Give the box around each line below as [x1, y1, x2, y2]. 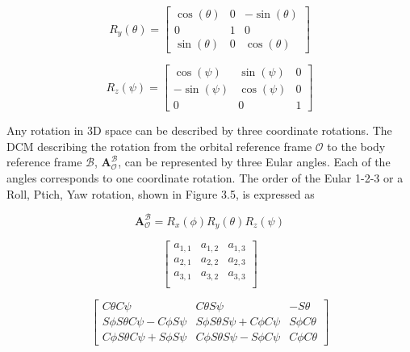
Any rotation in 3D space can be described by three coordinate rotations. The [6, 122, 392, 139]
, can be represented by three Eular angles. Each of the [118, 153, 391, 170]
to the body [327, 137, 386, 154]
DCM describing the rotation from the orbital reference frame [6, 137, 312, 154]
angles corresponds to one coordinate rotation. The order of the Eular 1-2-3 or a [6, 169, 404, 186]
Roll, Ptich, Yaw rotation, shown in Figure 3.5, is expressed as [6, 185, 315, 202]
